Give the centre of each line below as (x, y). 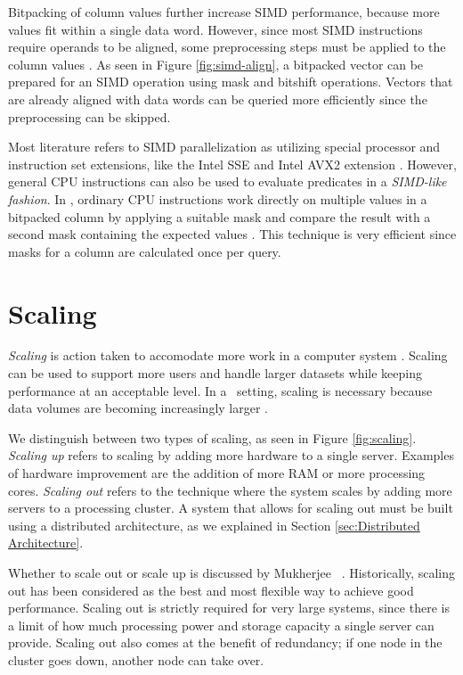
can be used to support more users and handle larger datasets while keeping (215, 373)
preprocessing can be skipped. (89, 116)
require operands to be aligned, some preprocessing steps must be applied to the (227, 47)
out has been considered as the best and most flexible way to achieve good (211, 590)
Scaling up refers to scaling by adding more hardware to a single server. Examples (231, 455)
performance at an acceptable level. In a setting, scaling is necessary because (220, 390)
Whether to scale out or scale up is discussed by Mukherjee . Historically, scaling (232, 572)
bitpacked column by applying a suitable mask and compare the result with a (219, 216)
